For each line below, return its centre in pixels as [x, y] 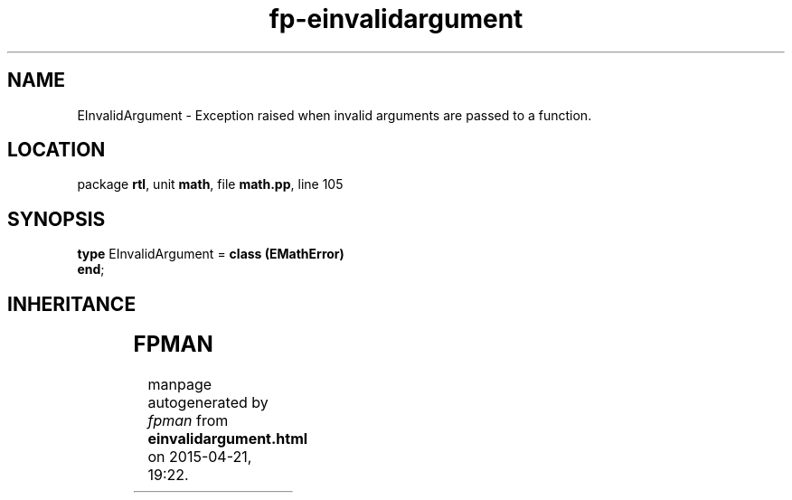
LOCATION [57, 150]
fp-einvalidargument [396, 19]
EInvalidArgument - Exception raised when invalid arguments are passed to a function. [335, 115]
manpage [180, 385]
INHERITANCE [72, 304]
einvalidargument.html [228, 439]
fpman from [188, 421]
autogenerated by [208, 403]
